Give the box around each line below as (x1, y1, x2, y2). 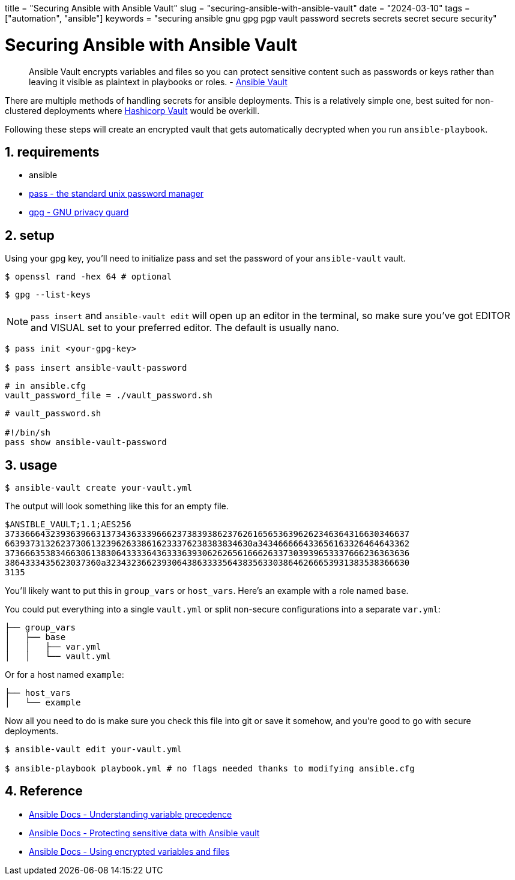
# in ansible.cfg (5, 381, 86, 391)
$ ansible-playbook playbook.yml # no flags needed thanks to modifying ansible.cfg (5, 764, 415, 774)
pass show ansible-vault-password (5, 437, 167, 447)
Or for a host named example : (5, 669, 124, 680)
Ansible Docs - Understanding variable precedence (29, 809, 232, 819)
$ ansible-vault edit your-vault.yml (5, 744, 182, 755)
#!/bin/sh (5, 428, 50, 438)
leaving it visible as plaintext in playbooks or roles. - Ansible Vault (29, 76, 288, 87)
